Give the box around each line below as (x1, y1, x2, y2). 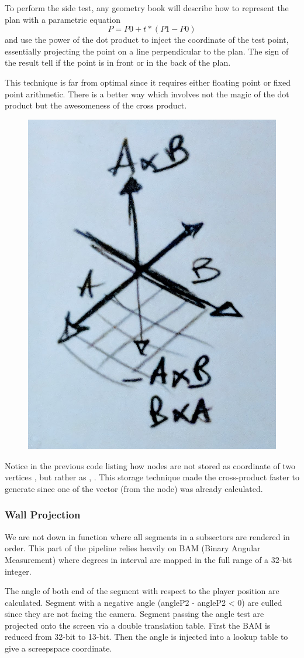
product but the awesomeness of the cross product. (5, 99, 187, 111)
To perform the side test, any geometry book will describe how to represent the (5, 2, 289, 13)
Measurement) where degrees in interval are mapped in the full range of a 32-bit (5, 553, 292, 565)
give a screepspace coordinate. (5, 642, 112, 654)
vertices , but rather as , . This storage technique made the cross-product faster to (5, 471, 299, 483)
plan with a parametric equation (5, 13, 121, 25)
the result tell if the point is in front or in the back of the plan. (5, 56, 231, 69)
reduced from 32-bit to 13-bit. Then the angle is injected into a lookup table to (5, 630, 288, 643)
